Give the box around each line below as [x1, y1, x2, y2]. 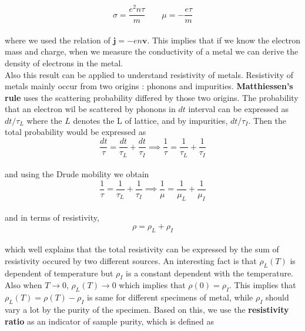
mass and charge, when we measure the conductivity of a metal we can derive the [5, 45, 299, 58]
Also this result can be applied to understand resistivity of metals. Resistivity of [5, 68, 294, 80]
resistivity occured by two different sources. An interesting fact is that [5, 254, 257, 266]
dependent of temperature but [5, 266, 113, 279]
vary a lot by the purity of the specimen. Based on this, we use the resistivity [5, 303, 289, 315]
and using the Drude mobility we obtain [5, 168, 149, 180]
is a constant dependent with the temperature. [126, 266, 294, 279]
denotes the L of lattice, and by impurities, [73, 114, 228, 126]
